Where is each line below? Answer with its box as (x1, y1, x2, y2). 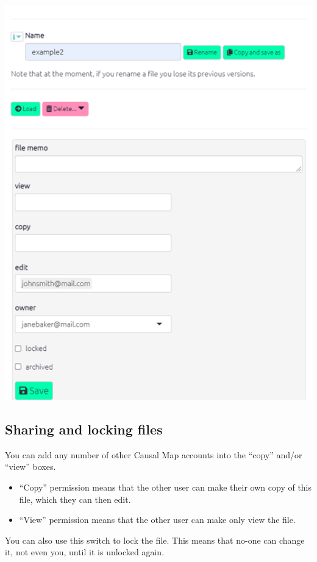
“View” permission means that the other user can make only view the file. (19, 513, 296, 526)
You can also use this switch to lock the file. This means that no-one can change (5, 533, 305, 546)
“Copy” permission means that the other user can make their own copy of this (19, 481, 312, 494)
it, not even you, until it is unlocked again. (5, 546, 165, 558)
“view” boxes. (5, 460, 56, 473)
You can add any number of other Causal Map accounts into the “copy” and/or (5, 448, 302, 461)
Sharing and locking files (5, 420, 163, 439)
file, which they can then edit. (19, 492, 131, 505)
